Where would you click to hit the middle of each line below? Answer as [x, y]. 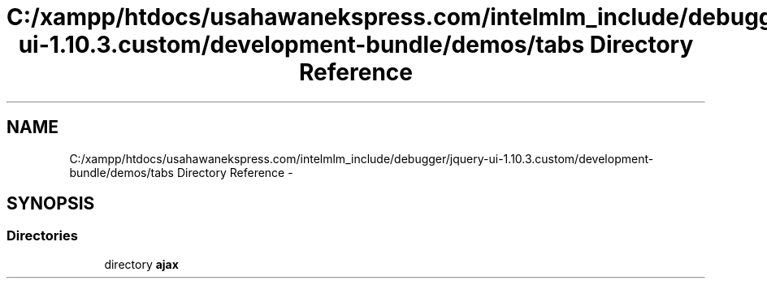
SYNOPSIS [51, 204]
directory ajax [141, 264]
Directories [42, 236]
